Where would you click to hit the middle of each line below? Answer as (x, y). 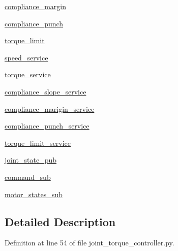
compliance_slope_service (46, 91)
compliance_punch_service (47, 126)
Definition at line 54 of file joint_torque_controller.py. (90, 243)
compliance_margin (35, 6)
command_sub (28, 177)
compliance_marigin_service (50, 108)
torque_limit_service (38, 143)
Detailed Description (60, 221)
